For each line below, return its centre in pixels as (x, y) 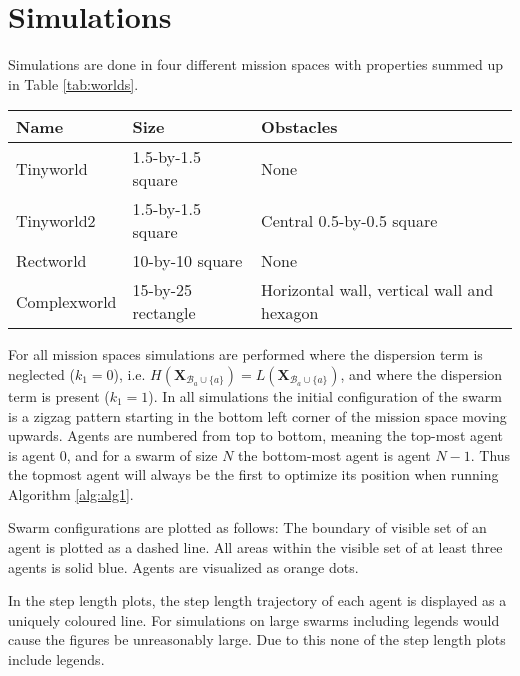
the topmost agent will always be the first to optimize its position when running (253, 474)
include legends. (56, 659)
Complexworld (66, 301)
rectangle (164, 313)
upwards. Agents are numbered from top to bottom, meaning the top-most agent (256, 435)
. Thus (490, 454)
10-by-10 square (187, 261)
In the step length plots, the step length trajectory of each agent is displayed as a (257, 600)
